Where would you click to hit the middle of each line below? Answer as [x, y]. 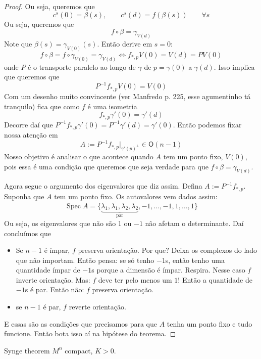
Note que [18, 44]
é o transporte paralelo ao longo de [82, 66]
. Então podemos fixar [207, 124]
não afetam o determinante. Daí [194, 223]
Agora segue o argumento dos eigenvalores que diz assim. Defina [103, 186]
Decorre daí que [29, 124]
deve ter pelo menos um [135, 279]
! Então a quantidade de [215, 279]
